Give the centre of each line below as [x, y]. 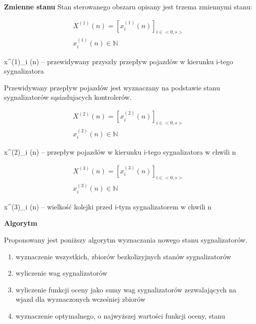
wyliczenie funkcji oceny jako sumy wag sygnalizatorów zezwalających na [126, 289]
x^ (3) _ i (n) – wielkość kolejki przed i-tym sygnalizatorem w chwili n [108, 206]
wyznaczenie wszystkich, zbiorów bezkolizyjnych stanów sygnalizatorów [123, 256]
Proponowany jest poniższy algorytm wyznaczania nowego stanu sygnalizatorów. [126, 240]
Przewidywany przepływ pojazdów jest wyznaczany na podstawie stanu [112, 87]
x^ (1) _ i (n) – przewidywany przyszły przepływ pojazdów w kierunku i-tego [119, 61]
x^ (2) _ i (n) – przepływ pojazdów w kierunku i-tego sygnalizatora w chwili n [120, 152]
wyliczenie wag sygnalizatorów [62, 273]
